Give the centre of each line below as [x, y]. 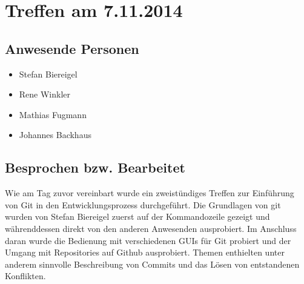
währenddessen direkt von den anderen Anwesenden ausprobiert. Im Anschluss [151, 228]
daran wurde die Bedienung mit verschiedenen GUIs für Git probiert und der [148, 240]
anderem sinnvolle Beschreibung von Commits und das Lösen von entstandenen [152, 264]
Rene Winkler [45, 94]
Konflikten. [25, 276]
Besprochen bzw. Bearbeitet [95, 167]
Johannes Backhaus [55, 135]
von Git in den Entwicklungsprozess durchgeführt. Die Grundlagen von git [143, 204]
